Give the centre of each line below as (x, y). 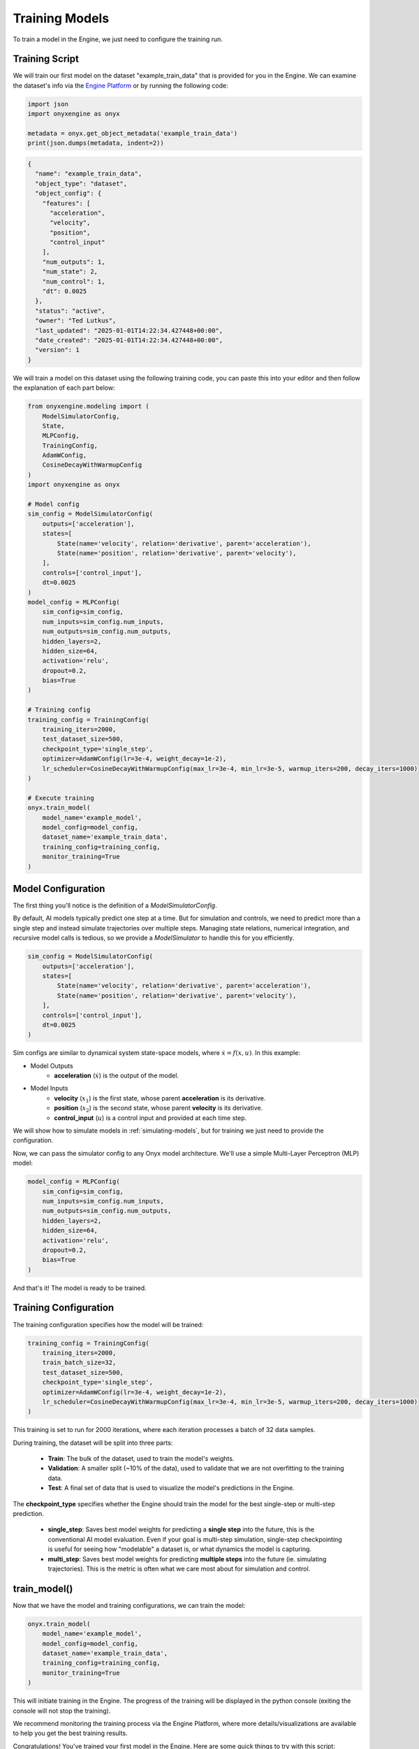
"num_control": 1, (74, 281)
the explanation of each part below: (64, 388)
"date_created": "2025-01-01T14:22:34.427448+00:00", (129, 340)
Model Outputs (52, 1065)
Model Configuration (59, 888)
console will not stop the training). (62, 1711)
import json (48, 104)
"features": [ (66, 203)
